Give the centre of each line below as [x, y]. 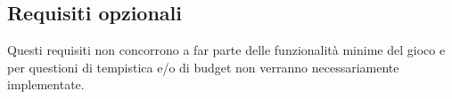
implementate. [46, 84]
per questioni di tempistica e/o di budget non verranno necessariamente [203, 67]
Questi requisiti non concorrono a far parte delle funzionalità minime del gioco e [226, 50]
